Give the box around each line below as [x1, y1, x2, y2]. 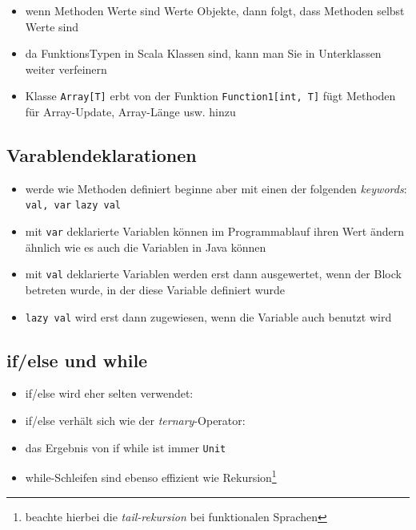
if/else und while [6, 347, 148, 372]
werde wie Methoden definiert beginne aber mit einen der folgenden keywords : [25, 180, 407, 196]
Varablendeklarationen [6, 143, 197, 168]
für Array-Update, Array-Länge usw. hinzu [25, 103, 236, 120]
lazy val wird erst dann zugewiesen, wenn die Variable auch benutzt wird [25, 308, 392, 325]
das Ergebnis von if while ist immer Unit [25, 439, 226, 455]
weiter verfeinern [25, 60, 107, 77]
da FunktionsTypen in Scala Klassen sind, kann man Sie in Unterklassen [25, 45, 382, 62]
